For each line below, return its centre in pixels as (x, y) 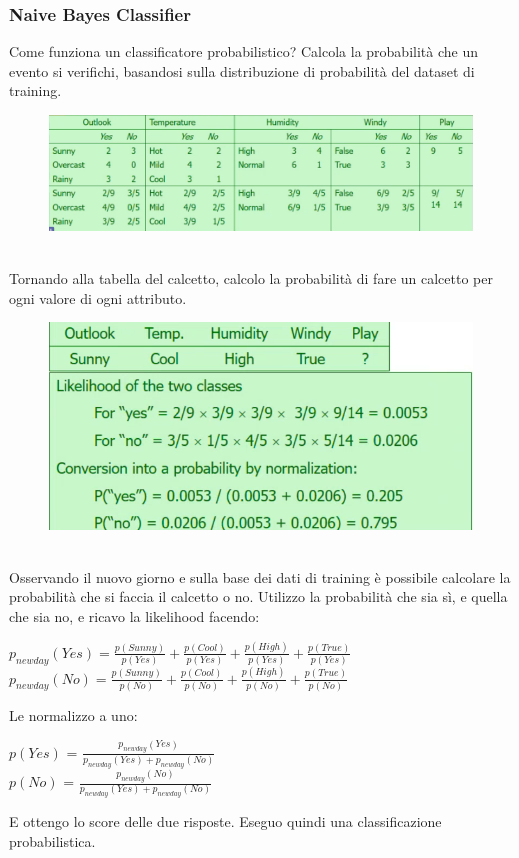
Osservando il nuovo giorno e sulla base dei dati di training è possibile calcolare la (260, 576)
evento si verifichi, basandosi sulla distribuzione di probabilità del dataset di (242, 70)
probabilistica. (52, 840)
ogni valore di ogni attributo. (98, 297)
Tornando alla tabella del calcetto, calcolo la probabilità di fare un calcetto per (251, 278)
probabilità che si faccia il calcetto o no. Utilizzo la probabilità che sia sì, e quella (258, 596)
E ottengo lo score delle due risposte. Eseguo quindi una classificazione (225, 821)
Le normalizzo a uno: (73, 714)
